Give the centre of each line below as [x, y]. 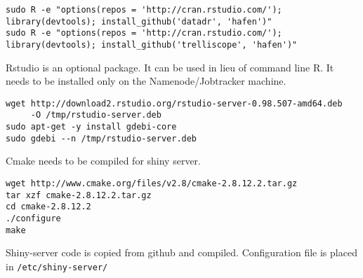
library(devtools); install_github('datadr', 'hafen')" [139, 21]
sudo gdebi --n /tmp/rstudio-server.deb [101, 138]
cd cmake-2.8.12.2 [48, 207]
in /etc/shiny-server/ [57, 266]
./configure [33, 218]
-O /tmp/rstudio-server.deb [96, 115]
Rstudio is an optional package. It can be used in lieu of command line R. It [170, 67]
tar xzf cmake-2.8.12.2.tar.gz [79, 195]
